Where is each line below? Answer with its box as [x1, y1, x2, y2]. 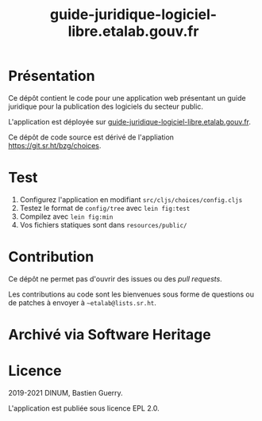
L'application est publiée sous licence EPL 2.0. [8, 403, 160, 413]
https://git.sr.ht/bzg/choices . [8, 140, 102, 150]
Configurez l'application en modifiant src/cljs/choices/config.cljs [19, 194, 243, 204]
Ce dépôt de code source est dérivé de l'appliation [8, 132, 175, 142]
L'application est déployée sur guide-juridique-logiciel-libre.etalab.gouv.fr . [8, 117, 252, 126]
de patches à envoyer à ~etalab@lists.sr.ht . [8, 297, 157, 307]
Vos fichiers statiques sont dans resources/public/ [19, 220, 187, 229]
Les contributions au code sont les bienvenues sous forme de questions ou [8, 289, 254, 299]
